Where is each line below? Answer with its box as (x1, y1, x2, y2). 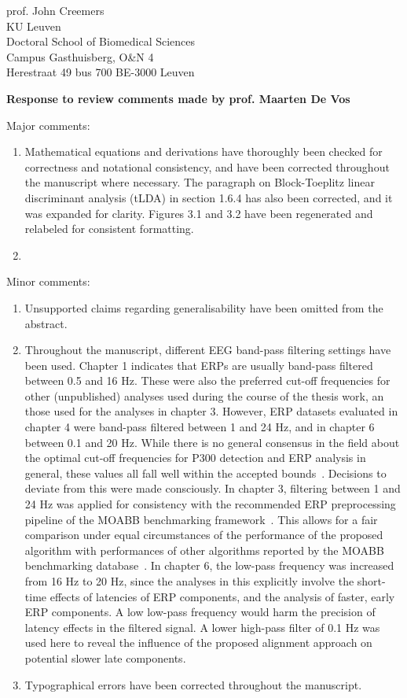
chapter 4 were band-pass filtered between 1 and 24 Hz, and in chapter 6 (24, 419, 375, 435)
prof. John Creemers (6, 2, 104, 18)
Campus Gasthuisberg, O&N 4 (6, 48, 154, 65)
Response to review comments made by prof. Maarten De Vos (6, 90, 350, 106)
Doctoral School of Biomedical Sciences (6, 33, 196, 50)
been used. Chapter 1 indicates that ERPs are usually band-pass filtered (24, 356, 373, 373)
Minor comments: (6, 273, 90, 290)
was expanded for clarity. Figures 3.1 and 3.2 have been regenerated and (24, 205, 373, 221)
